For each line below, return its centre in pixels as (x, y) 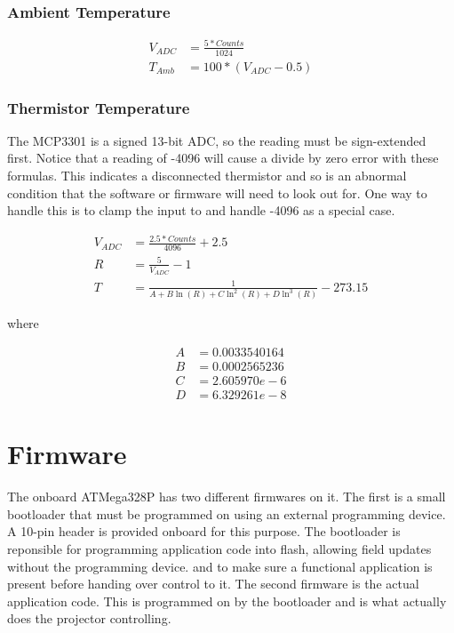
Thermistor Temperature (99, 107)
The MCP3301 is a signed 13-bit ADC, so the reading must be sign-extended (217, 140)
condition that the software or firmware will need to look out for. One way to (217, 192)
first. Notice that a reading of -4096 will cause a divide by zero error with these (223, 158)
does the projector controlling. (89, 618)
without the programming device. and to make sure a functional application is (220, 566)
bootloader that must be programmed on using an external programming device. (227, 513)
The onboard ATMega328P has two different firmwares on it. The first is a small (227, 497)
